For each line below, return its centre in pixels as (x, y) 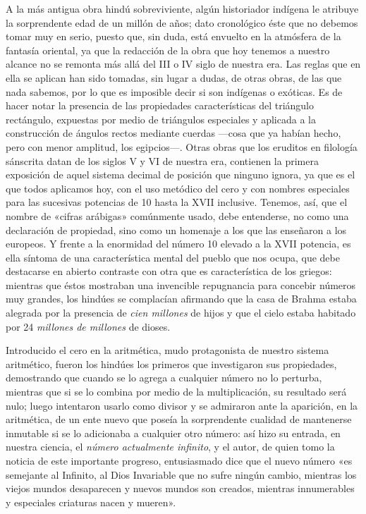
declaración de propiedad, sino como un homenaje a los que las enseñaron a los (176, 230)
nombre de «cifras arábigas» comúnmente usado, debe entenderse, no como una (177, 215)
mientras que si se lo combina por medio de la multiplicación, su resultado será (176, 392)
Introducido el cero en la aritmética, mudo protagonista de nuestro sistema (167, 350)
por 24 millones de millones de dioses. (88, 326)
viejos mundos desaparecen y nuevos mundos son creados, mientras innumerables (180, 488)
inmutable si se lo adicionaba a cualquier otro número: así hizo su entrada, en (173, 433)
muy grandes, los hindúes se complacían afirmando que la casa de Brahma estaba (181, 299)
